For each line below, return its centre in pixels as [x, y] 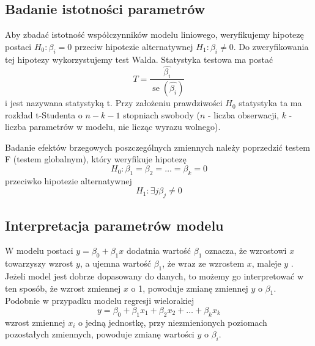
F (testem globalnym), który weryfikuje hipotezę [96, 159]
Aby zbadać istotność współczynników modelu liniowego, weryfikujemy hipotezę [154, 34]
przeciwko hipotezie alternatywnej [69, 180]
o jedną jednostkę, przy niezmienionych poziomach [173, 322]
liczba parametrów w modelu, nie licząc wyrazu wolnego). [113, 127]
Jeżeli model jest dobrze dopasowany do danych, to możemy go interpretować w [154, 276]
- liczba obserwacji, [243, 114]
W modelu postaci [39, 250]
